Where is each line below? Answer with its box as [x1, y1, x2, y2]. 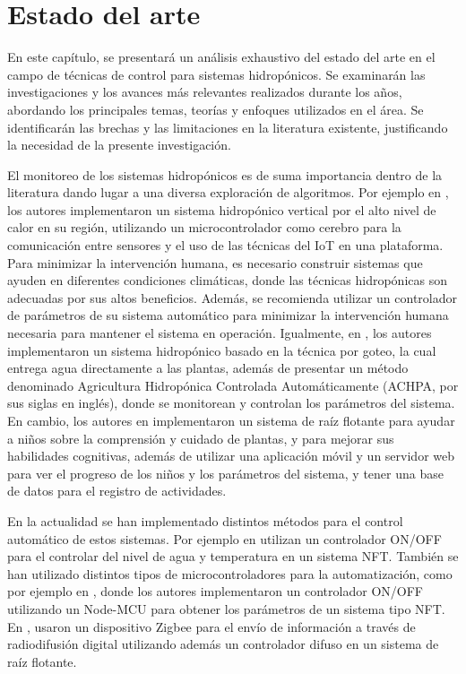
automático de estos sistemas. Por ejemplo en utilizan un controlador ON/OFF [7, 529, 442, 548]
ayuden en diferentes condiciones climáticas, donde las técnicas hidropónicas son [7, 271, 447, 289]
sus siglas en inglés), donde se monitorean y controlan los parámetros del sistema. [7, 393, 455, 412]
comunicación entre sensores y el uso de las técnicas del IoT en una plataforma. [7, 236, 444, 255]
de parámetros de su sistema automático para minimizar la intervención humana [7, 306, 449, 324]
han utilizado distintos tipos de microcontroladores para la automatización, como [7, 564, 453, 583]
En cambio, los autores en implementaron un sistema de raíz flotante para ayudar [7, 411, 455, 429]
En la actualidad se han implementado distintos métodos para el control [7, 511, 403, 530]
